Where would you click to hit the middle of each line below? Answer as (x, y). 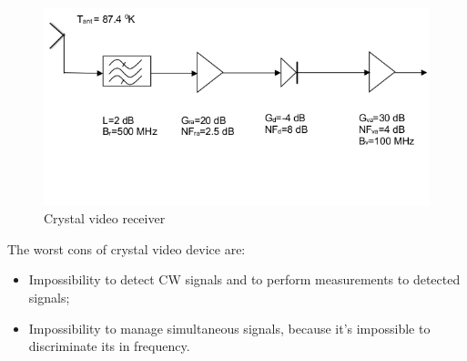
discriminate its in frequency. (109, 346)
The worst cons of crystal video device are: (127, 248)
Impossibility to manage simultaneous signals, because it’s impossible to (229, 328)
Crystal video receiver (105, 218)
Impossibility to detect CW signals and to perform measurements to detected (244, 279)
